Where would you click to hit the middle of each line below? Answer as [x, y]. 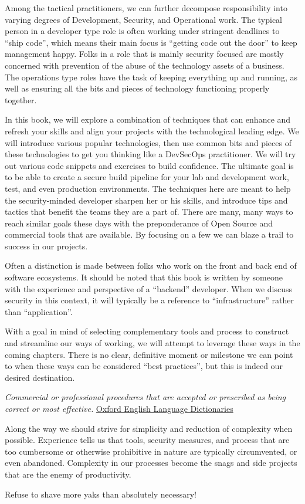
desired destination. [40, 377]
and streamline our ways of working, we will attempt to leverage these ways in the [152, 343]
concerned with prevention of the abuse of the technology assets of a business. [145, 65]
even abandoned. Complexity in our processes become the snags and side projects [151, 463]
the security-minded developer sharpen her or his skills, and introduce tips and [146, 200]
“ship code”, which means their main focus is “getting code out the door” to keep [151, 42]
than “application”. [39, 311]
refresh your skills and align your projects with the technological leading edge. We [152, 131]
